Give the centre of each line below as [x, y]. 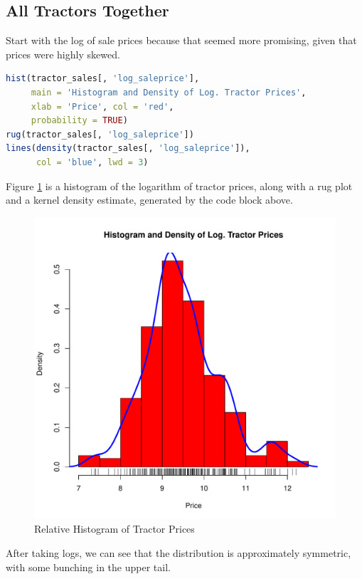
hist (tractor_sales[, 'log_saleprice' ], [103, 79]
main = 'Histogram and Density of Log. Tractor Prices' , [169, 92]
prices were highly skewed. [63, 54]
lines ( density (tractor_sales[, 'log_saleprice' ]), [128, 148]
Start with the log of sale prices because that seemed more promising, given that [181, 40]
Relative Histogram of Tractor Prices [115, 529]
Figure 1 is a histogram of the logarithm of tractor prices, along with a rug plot [179, 186]
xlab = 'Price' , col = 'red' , [102, 106]
